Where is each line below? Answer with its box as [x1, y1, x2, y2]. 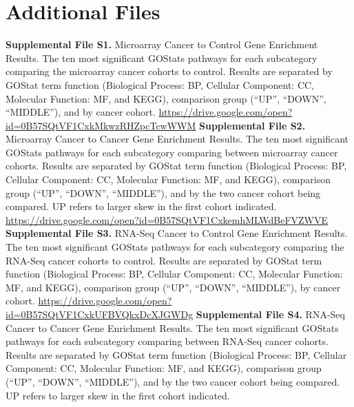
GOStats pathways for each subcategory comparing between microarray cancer [6, 145, 338, 159]
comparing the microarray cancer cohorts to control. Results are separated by [6, 64, 333, 79]
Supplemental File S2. [199, 118, 306, 132]
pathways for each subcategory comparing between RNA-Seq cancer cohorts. [6, 334, 329, 348]
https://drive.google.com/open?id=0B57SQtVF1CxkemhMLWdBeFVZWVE [6, 212, 329, 227]
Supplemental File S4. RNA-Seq [196, 307, 345, 321]
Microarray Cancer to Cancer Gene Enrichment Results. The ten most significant [6, 132, 348, 146]
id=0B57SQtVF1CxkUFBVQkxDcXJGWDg [6, 307, 194, 321]
